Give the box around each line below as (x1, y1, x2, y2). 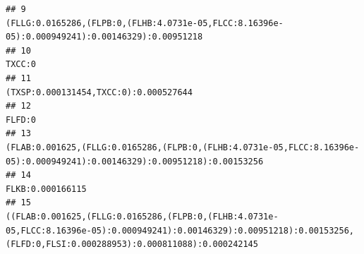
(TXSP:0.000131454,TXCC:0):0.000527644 (6, 87, 193, 97)
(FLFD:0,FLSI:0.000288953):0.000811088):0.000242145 (6, 239, 258, 250)
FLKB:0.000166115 (6, 183, 87, 194)
